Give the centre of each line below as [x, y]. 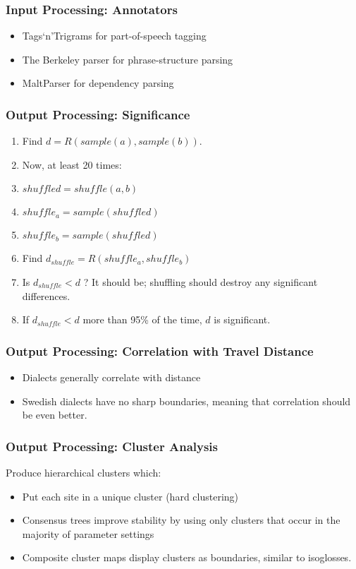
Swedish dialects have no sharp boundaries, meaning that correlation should [186, 401]
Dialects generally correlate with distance [111, 377]
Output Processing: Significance [98, 114]
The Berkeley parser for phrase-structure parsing [128, 59]
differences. [46, 295]
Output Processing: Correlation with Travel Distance [160, 351]
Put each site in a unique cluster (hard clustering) [130, 496]
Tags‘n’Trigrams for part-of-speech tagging [114, 36]
